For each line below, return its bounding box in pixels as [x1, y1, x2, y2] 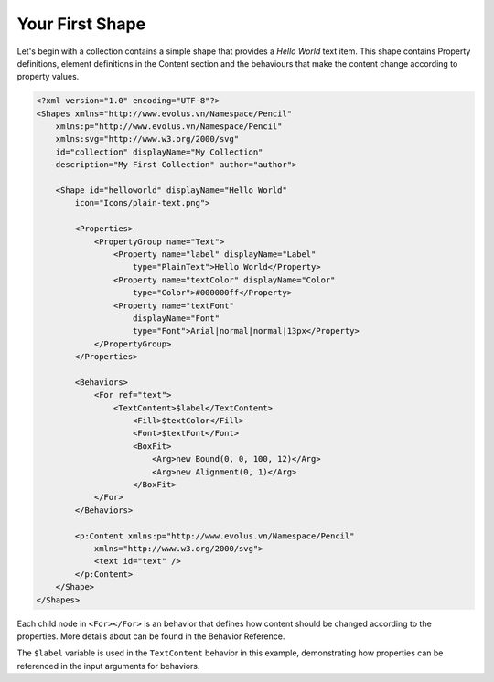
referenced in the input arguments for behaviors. [16, 660, 200, 671]
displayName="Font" [133, 313, 220, 324]
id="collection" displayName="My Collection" [55, 146, 263, 157]
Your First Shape [16, 14, 146, 34]
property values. [16, 71, 80, 82]
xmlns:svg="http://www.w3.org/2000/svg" [55, 133, 240, 144]
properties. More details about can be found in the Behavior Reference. [16, 631, 285, 642]
